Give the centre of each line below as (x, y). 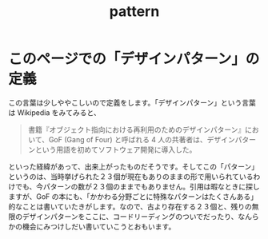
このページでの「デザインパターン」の (134, 59)
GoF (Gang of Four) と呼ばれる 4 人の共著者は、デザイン (142, 139)
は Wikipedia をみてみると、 (55, 112)
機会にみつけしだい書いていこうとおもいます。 (99, 226)
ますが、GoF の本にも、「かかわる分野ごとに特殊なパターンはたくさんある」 (133, 196)
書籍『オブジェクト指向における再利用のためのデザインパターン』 (136, 129)
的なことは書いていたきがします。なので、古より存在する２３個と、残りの (130, 206)
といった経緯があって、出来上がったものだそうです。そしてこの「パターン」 (134, 166)
